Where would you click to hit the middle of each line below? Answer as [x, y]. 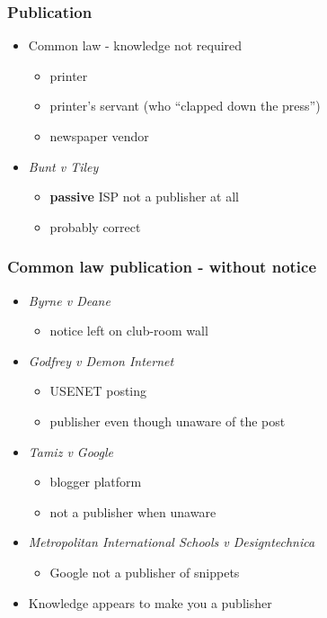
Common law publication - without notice [162, 267]
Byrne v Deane [69, 300]
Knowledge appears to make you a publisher [150, 602]
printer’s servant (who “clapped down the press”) [185, 106]
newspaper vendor [99, 136]
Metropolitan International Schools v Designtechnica [172, 542]
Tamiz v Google [71, 451]
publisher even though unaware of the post [168, 421]
